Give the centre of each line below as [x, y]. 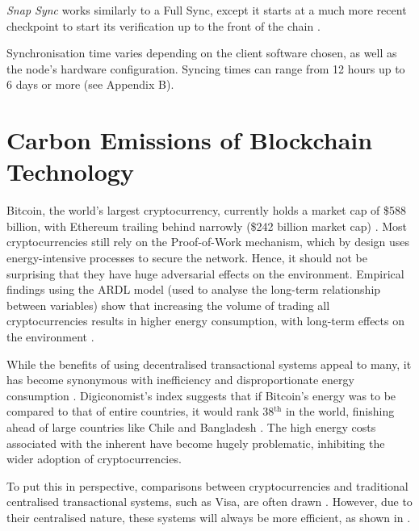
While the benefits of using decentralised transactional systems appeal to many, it [209, 364]
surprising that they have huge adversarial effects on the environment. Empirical [205, 273]
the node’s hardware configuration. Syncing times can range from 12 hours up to [206, 68]
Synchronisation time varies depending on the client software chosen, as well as [202, 53]
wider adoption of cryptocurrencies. [94, 459]
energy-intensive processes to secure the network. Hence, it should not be [187, 258]
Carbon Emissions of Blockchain [190, 140]
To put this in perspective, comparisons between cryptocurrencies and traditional [207, 485]
